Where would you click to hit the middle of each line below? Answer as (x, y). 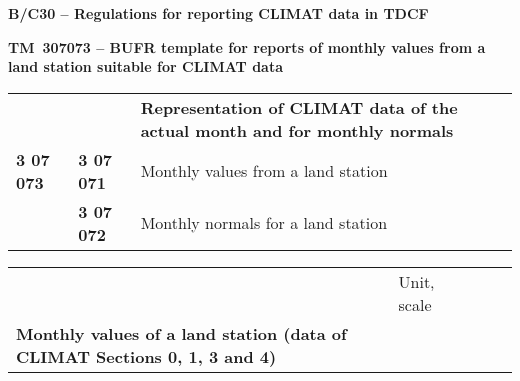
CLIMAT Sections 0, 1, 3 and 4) (146, 356)
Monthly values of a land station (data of (181, 333)
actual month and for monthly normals (297, 130)
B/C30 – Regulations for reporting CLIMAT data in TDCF (218, 13)
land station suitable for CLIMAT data (145, 66)
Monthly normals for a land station (264, 223)
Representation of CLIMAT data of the (299, 107)
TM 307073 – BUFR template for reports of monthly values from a (247, 46)
